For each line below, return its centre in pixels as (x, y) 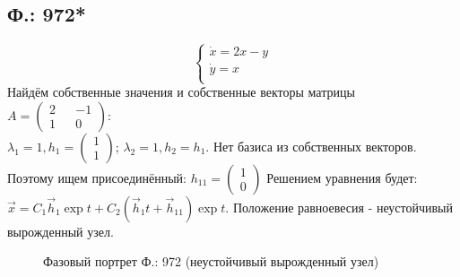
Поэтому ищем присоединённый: (97, 177)
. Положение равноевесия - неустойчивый (339, 207)
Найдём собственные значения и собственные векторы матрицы (181, 92)
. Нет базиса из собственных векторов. (311, 146)
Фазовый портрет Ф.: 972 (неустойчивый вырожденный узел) (211, 261)
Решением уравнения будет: (342, 177)
